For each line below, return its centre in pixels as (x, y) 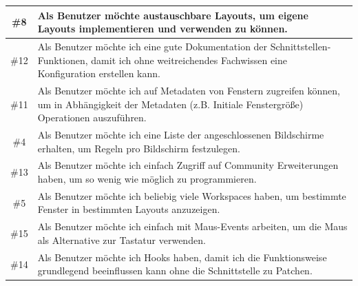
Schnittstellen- (301, 46)
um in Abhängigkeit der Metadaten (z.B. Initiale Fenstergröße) (170, 104)
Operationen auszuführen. (92, 118)
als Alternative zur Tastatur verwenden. (122, 239)
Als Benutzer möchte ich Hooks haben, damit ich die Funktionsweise (182, 257)
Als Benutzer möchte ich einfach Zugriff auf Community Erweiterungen (188, 165)
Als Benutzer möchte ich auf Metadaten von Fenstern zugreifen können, (189, 90)
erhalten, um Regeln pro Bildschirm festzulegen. (139, 148)
